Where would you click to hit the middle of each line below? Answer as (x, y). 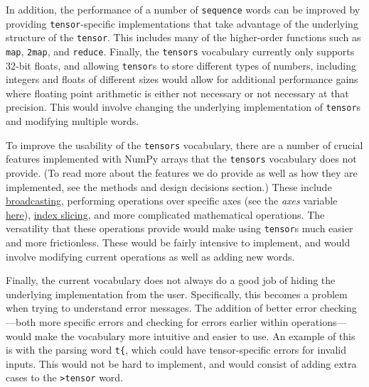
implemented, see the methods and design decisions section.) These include (169, 186)
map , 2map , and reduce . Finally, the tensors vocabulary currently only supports (180, 51)
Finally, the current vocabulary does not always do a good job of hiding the (171, 280)
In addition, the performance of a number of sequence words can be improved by (183, 9)
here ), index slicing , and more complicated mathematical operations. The (165, 214)
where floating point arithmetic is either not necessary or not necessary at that (177, 93)
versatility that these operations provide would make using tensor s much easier (180, 228)
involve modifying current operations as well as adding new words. (150, 256)
